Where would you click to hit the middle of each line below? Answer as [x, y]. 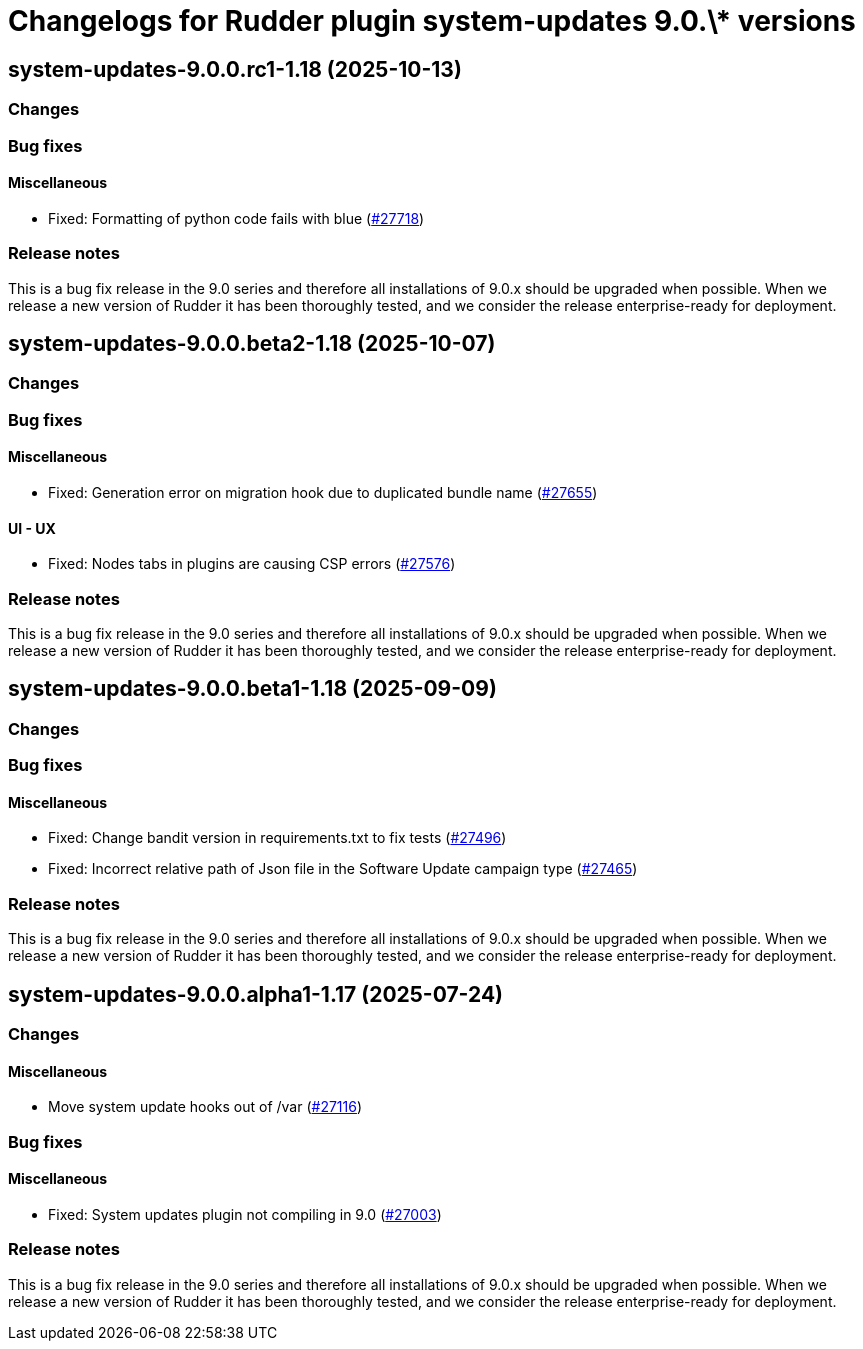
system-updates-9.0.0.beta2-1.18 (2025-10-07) [252, 343]
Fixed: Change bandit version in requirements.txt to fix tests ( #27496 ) [277, 838]
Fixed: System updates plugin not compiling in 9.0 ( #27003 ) [245, 1214]
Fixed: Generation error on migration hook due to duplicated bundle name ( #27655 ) [323, 492]
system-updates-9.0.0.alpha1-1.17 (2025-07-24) [256, 994]
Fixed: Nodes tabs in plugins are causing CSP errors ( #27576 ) [252, 564]
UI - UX [32, 528]
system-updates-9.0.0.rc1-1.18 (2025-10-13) [235, 69]
